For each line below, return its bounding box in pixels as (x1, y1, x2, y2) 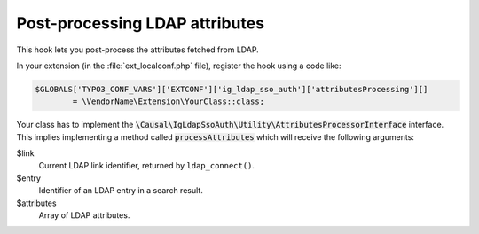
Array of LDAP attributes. (38, 210, 130, 221)
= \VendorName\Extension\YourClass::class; (72, 97, 265, 106)
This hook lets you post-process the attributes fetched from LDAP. (16, 44, 259, 55)
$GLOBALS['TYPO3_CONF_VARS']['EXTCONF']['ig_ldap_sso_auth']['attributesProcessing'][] (35, 84, 428, 94)
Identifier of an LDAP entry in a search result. (38, 185, 203, 196)
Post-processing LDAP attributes (16, 13, 265, 33)
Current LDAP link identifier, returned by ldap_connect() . (38, 160, 255, 171)
